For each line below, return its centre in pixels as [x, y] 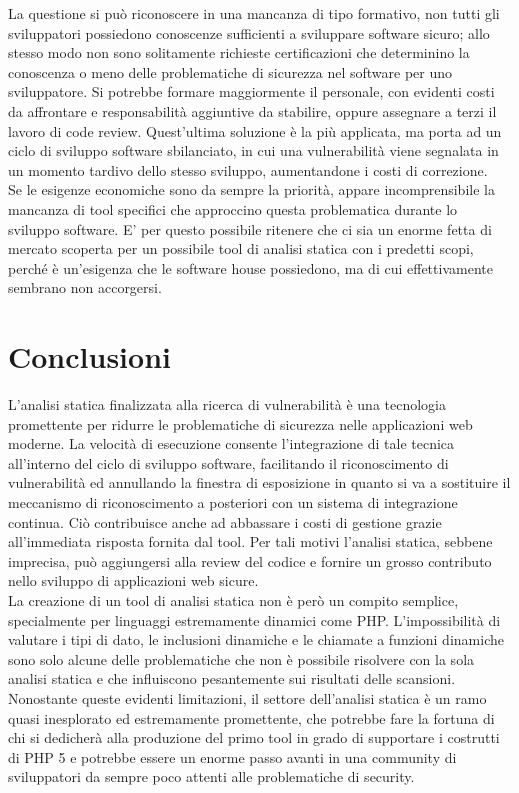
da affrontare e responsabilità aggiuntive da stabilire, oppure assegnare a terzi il [252, 110]
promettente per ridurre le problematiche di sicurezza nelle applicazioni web [240, 423]
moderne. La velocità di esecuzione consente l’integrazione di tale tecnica [231, 443]
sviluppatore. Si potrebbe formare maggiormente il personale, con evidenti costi [251, 91]
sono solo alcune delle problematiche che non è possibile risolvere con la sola [241, 658]
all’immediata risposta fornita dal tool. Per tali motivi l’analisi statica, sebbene [250, 541]
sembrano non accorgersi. [85, 287]
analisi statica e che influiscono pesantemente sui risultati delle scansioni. [232, 678]
